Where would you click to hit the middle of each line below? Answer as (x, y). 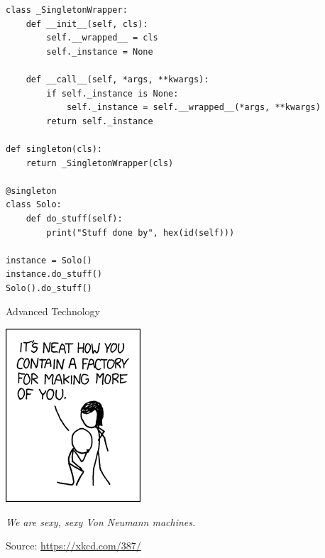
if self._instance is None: (112, 93)
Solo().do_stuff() (49, 288)
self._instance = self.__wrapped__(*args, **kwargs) (193, 108)
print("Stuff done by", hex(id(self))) (141, 232)
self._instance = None (100, 51)
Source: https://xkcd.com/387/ (73, 546)
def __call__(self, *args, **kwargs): (117, 79)
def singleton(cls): (54, 149)
